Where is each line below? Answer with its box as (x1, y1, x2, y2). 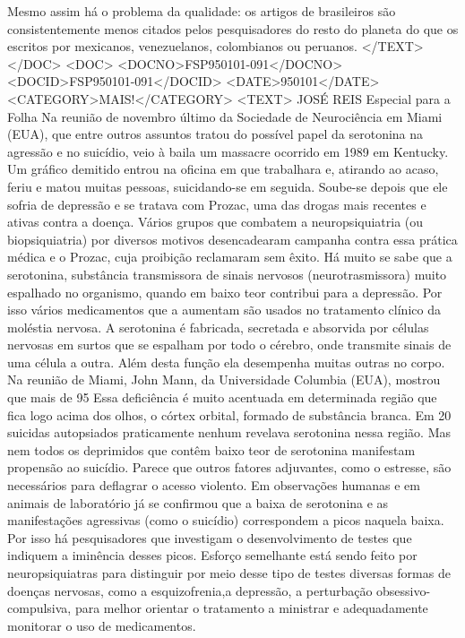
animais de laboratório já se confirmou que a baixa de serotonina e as (7, 493, 389, 512)
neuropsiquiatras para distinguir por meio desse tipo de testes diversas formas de (7, 564, 451, 582)
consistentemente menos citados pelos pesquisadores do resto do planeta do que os (7, 19, 459, 38)
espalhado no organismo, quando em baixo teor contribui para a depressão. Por (7, 282, 443, 301)
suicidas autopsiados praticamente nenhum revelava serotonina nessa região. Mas (7, 423, 452, 442)
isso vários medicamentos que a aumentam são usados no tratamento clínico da (7, 300, 441, 319)
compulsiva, (7, 599, 72, 617)
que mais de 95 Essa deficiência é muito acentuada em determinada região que (7, 388, 437, 407)
